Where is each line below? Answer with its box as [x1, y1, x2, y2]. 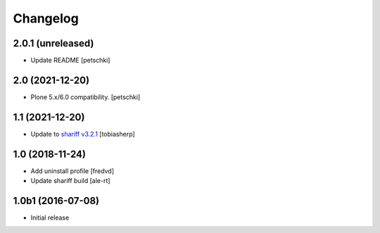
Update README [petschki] [30, 56, 110, 65]
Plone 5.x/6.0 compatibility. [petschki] [30, 92, 141, 101]
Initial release [30, 213, 70, 222]
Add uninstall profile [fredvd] [30, 166, 115, 175]
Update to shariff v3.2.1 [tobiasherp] [30, 130, 135, 138]
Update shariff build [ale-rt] [30, 177, 110, 185]
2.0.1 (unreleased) [13, 37, 94, 49]
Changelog [13, 11, 79, 26]
